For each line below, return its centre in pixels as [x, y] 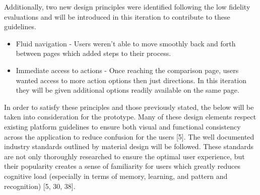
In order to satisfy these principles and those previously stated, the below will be [129, 107]
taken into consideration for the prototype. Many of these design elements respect [130, 117]
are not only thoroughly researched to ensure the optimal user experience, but [124, 156]
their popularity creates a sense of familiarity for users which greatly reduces [122, 166]
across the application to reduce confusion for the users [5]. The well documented [129, 136]
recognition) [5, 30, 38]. [40, 186]
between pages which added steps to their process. [93, 53]
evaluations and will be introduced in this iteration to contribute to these [117, 16]
